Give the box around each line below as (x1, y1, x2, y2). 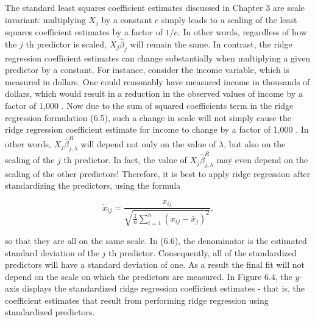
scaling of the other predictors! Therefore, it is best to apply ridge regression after (5, 167, 311, 180)
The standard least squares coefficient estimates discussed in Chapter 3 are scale (5, 1, 305, 13)
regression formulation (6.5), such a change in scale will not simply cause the (5, 111, 291, 124)
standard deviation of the (5, 246, 99, 259)
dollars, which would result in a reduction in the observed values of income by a (5, 87, 303, 100)
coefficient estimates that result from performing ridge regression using (5, 293, 269, 306)
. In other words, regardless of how (177, 26, 307, 38)
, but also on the (224, 137, 286, 150)
